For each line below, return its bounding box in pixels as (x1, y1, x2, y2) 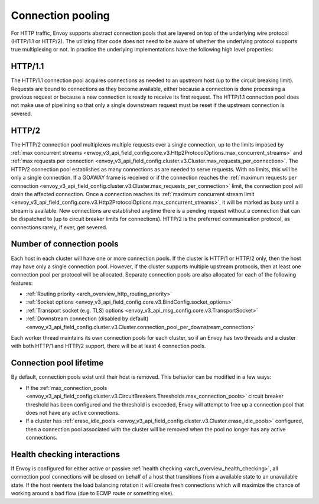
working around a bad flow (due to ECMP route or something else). (11, 490, 174, 497)
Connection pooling (11, 9, 110, 22)
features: (11, 279, 33, 287)
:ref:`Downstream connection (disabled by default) (25, 315, 149, 322)
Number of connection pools (11, 239, 119, 249)
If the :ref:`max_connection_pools (25, 384, 108, 391)
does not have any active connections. (25, 409, 120, 416)
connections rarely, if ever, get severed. (11, 223, 108, 230)
